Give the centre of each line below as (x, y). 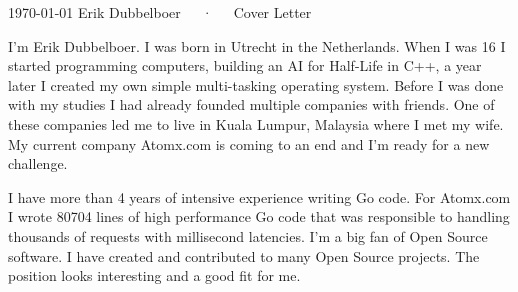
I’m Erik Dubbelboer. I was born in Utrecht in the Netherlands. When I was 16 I (257, 45)
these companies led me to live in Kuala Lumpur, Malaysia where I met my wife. (256, 123)
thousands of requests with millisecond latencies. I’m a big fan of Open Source (248, 235)
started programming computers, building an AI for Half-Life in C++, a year (245, 65)
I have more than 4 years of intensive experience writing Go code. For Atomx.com (259, 196)
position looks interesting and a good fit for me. (154, 275)
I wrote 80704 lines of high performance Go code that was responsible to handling (259, 216)
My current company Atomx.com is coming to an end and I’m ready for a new (249, 143)
